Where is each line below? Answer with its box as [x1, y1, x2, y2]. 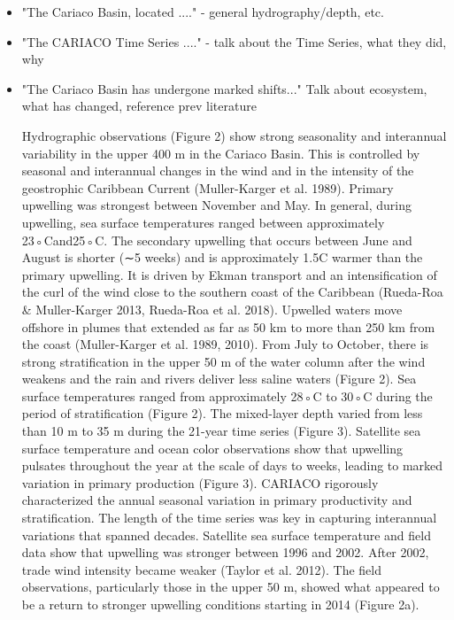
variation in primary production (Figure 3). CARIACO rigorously [21, 473, 379, 492]
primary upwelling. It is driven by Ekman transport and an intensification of [21, 265, 437, 283]
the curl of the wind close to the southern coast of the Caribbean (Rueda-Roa [21, 283, 443, 301]
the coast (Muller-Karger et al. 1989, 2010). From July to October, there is [21, 335, 429, 353]
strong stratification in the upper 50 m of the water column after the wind [21, 352, 426, 370]
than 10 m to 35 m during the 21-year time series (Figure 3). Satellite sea [21, 422, 421, 440]
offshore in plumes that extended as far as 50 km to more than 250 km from [21, 317, 435, 336]
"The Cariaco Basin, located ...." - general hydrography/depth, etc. [21, 3, 384, 20]
